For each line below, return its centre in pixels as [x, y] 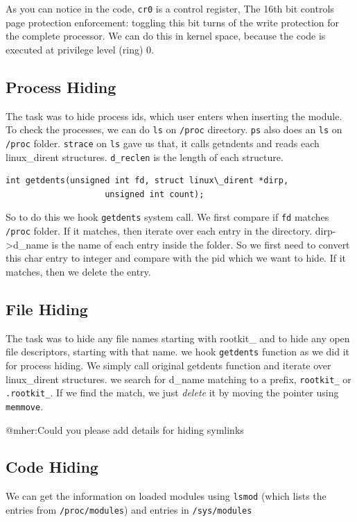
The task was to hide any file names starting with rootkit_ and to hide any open [178, 338]
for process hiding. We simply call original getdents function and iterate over [168, 365]
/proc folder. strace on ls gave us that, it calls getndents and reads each [163, 143]
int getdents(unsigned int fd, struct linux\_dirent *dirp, [147, 181]
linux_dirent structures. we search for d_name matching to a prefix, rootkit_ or [178, 379]
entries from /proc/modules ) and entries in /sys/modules [129, 509]
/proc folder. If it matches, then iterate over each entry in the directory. [159, 231]
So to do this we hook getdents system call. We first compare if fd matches [167, 217]
